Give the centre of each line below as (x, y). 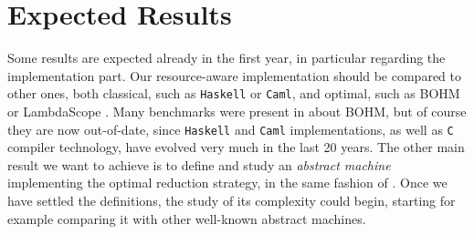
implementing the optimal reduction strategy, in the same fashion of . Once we (227, 183)
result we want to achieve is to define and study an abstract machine (199, 164)
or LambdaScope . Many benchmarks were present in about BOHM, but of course (237, 111)
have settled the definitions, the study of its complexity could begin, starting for (232, 200)
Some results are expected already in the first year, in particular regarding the (226, 58)
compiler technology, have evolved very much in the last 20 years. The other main (236, 147)
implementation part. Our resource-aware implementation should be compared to (234, 75)
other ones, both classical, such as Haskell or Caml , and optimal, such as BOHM (234, 93)
